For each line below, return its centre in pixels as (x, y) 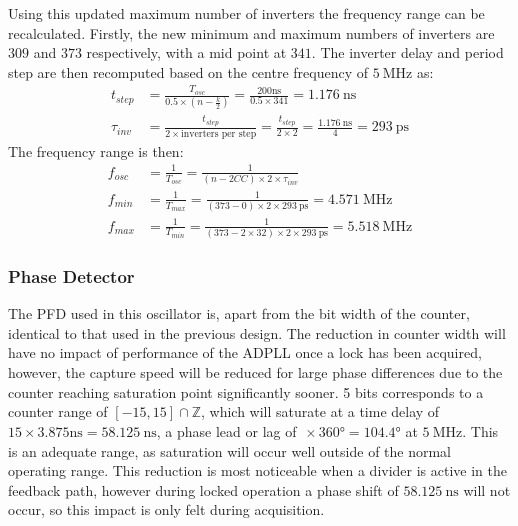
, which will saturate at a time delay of (320, 411)
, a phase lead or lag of (226, 430)
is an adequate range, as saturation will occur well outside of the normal (230, 450)
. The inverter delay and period (407, 52)
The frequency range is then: (96, 150)
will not (487, 489)
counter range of (58, 411)
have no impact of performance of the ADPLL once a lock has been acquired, (245, 352)
